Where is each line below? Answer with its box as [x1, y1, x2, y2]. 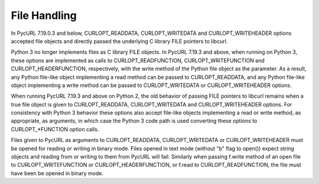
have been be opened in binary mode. [11, 169, 103, 177]
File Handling [11, 9, 77, 22]
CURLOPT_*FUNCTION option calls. [11, 125, 99, 133]
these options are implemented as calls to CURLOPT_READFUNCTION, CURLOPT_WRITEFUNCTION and [11, 57, 265, 64]
